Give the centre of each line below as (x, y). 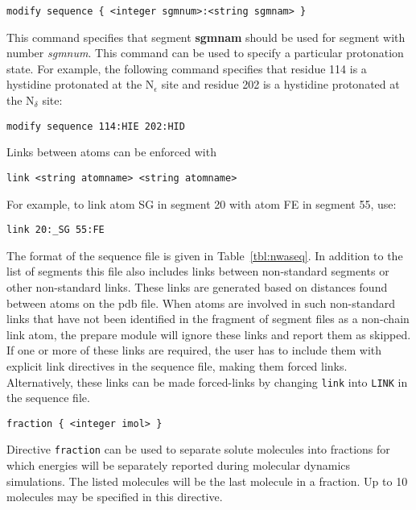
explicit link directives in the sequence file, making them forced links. (177, 365)
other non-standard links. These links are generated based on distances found (197, 286)
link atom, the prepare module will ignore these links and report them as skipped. (209, 334)
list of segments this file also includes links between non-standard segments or (198, 271)
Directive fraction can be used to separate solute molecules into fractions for (198, 449)
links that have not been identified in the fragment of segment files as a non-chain (208, 319)
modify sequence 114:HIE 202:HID (96, 126)
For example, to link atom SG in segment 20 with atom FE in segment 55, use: (202, 203)
